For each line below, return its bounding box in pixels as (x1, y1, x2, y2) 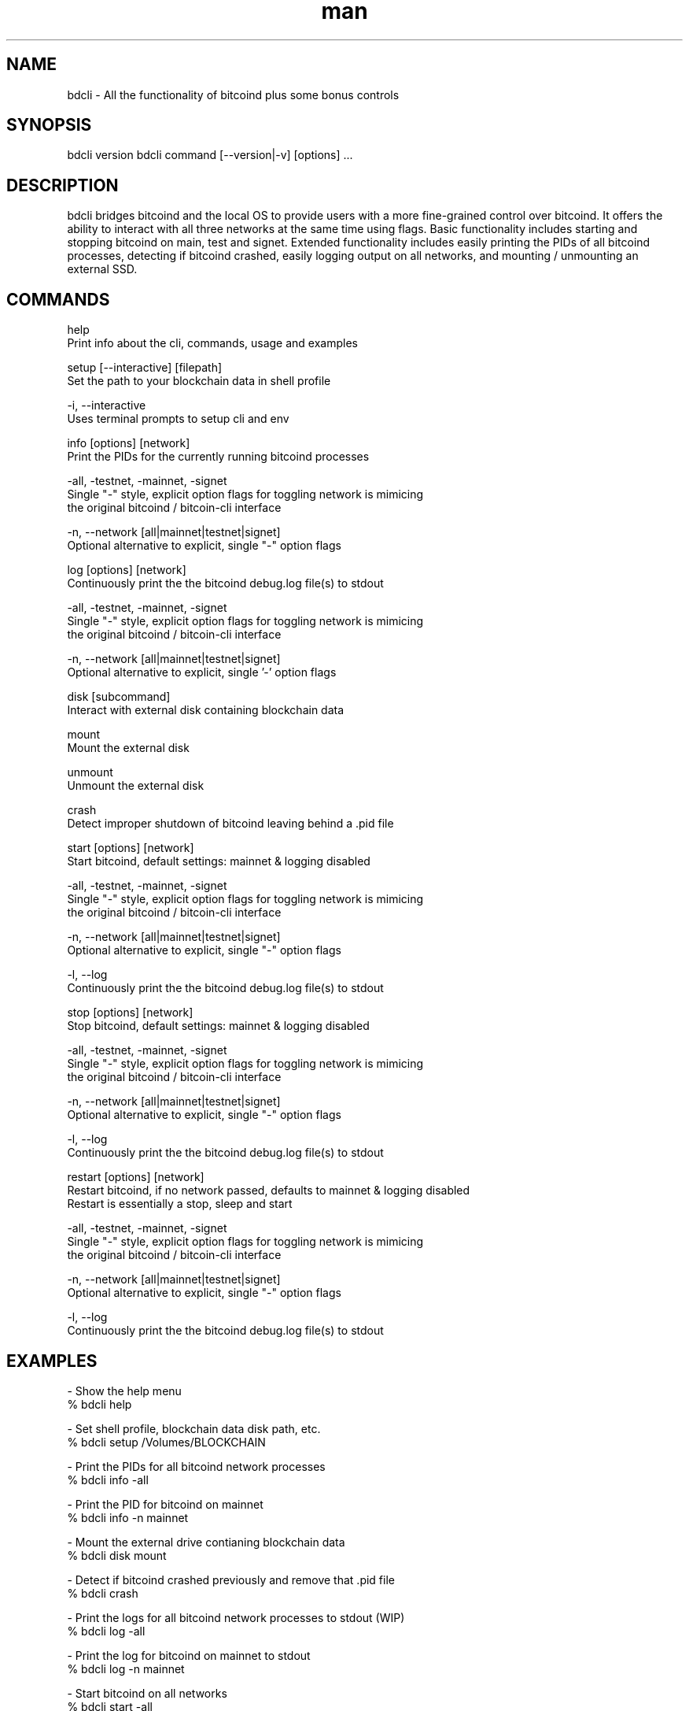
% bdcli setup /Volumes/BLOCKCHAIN (67, 1435, 266, 1449)
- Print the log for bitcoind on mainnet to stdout (67, 1648, 311, 1662)
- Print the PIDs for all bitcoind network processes (67, 1459, 326, 1473)
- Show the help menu (67, 1383, 182, 1398)
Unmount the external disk (67, 779, 204, 793)
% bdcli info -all (67, 1472, 149, 1487)
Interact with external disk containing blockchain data (67, 703, 344, 717)
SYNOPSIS (6, 115, 92, 135)
